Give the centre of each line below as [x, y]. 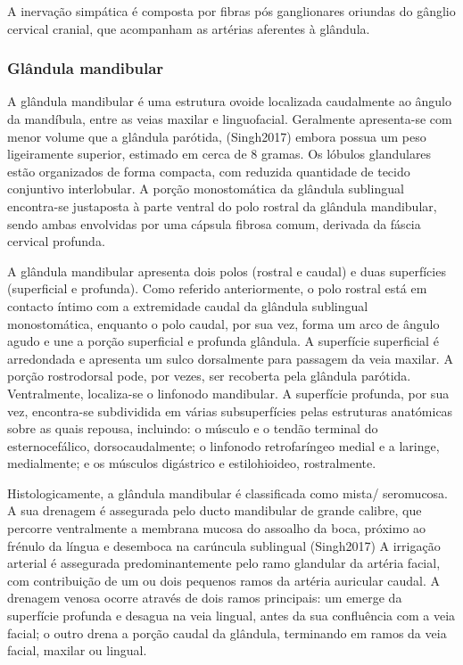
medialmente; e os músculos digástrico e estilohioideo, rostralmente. [192, 463]
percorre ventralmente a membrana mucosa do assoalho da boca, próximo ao [217, 528]
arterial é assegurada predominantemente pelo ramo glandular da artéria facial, [224, 563]
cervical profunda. [56, 241]
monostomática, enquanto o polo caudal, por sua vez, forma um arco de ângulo [223, 323]
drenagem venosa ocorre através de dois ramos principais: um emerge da [205, 598]
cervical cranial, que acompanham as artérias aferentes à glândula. [189, 28]
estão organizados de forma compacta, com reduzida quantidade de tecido [209, 171]
